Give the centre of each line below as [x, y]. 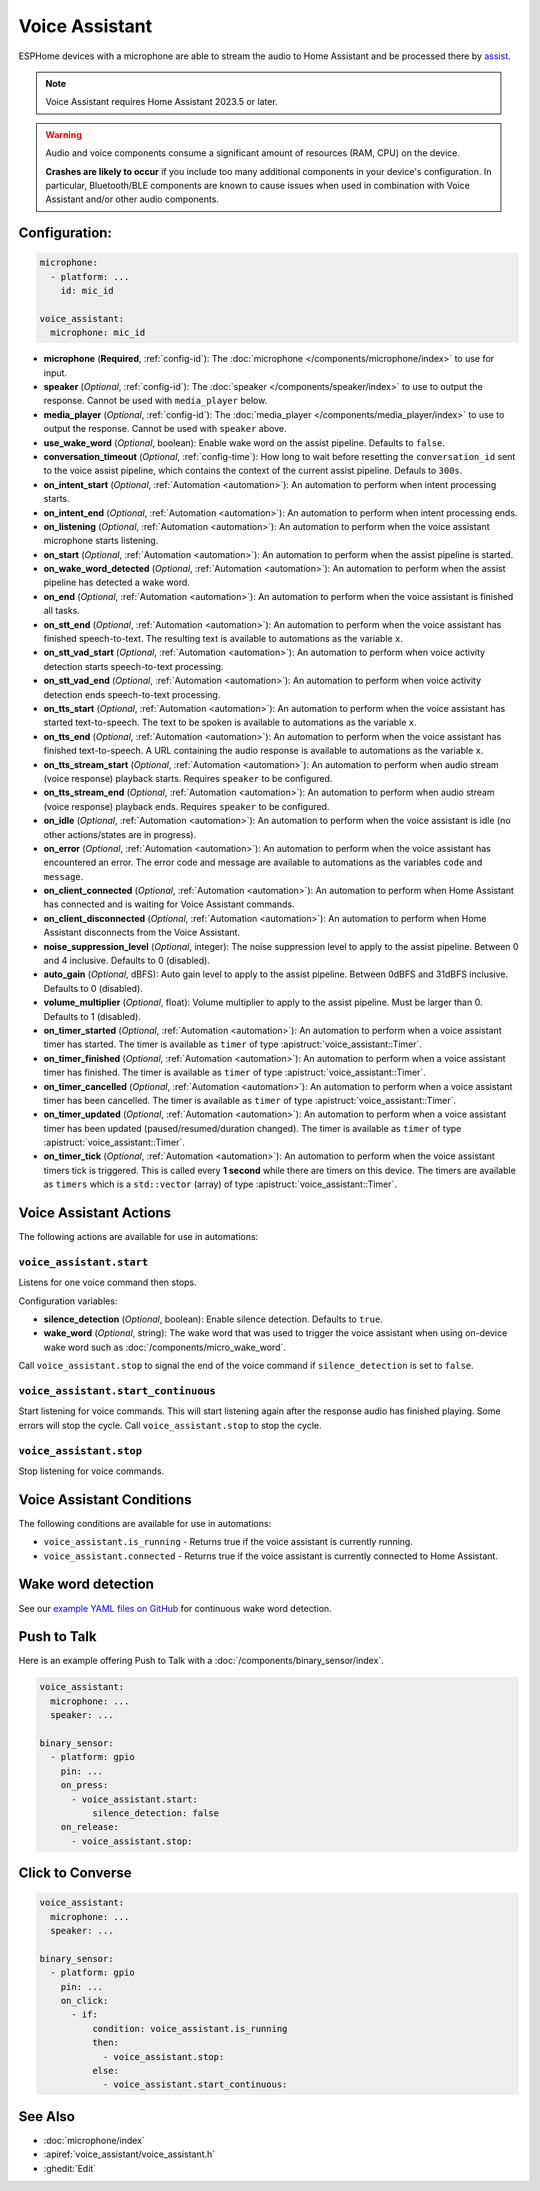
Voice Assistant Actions [95, 1213]
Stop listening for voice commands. [91, 1471]
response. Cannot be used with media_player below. [155, 401]
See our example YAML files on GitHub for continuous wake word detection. [175, 1608]
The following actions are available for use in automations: [138, 1237]
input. [55, 372]
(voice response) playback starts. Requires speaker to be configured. [188, 778]
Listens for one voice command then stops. [107, 1282]
